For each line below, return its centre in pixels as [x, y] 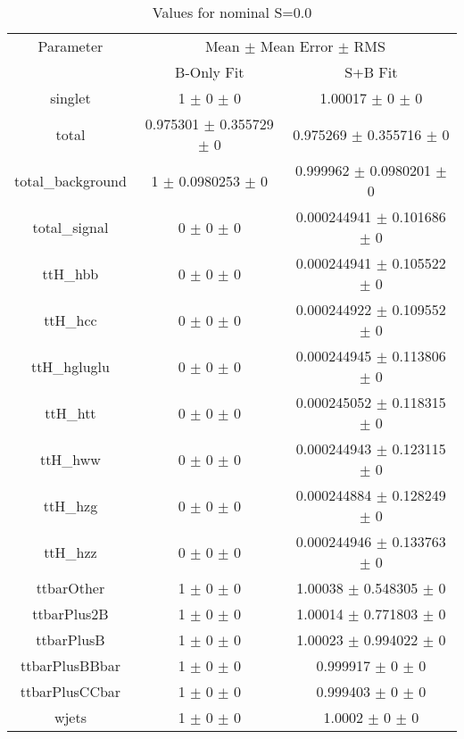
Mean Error [297, 46]
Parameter [70, 46]
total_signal [70, 227]
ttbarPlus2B [70, 614]
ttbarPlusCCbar [70, 691]
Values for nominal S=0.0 [232, 12]
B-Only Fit [210, 72]
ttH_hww [70, 459]
